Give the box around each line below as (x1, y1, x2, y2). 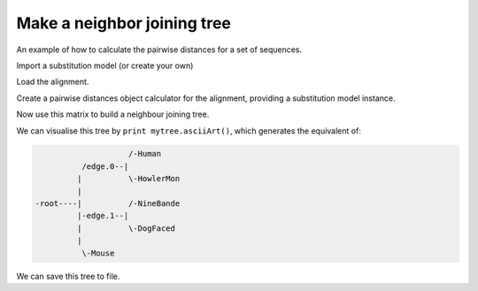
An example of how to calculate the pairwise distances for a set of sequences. (16, 44, 303, 55)
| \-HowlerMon (76, 173, 181, 184)
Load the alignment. (16, 76, 89, 88)
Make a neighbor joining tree (16, 13, 232, 33)
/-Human (128, 149, 162, 159)
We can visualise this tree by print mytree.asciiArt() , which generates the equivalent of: (16, 125, 362, 136)
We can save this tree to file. (16, 271, 120, 281)
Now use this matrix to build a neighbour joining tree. (16, 109, 210, 119)
